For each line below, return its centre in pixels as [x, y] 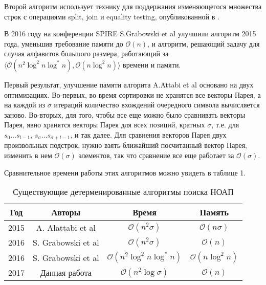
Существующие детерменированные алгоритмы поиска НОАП [123, 192]
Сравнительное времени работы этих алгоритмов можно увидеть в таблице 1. [125, 172]
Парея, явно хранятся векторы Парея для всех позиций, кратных [105, 125]
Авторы [66, 212]
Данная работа [66, 273]
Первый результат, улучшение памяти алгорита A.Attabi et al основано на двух [129, 84]
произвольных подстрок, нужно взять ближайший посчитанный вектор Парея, [126, 145]
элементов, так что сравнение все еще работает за [156, 155]
